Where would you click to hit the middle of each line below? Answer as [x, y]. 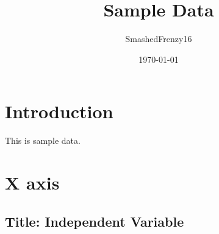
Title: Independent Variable [95, 221]
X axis [32, 183]
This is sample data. [43, 140]
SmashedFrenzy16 [159, 39]
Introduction [59, 111]
